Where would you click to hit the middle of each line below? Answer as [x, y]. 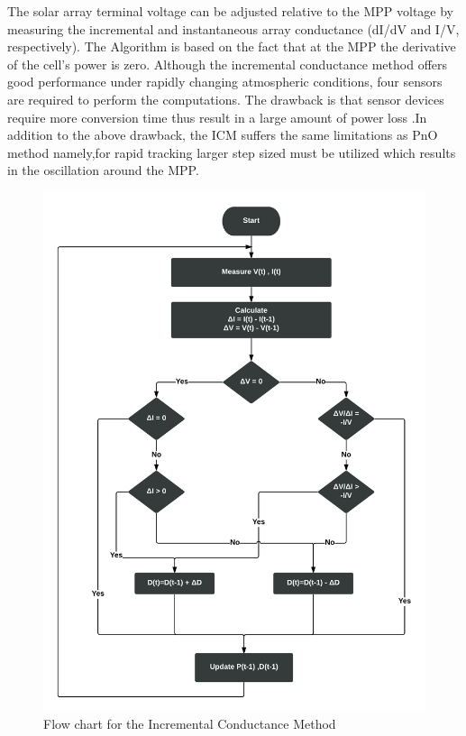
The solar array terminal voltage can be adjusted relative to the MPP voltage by [231, 11]
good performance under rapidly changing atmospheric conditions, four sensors [225, 82]
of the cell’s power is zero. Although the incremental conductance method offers [228, 64]
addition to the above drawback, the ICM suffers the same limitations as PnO [223, 135]
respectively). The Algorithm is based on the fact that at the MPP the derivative [232, 46]
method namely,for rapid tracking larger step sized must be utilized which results [232, 152]
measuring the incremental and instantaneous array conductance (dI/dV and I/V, [233, 28]
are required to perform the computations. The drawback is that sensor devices [226, 99]
